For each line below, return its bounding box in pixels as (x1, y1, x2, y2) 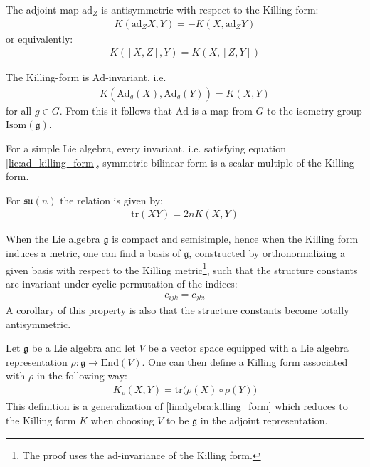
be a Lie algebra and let (31, 340, 136, 355)
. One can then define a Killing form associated (142, 354, 348, 369)
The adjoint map (6, 2, 79, 16)
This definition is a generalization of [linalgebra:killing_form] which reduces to (6, 399, 348, 414)
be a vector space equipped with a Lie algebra (148, 340, 349, 355)
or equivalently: (6, 31, 73, 46)
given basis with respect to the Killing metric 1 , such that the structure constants (6, 260, 358, 277)
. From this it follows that (59, 103, 172, 117)
